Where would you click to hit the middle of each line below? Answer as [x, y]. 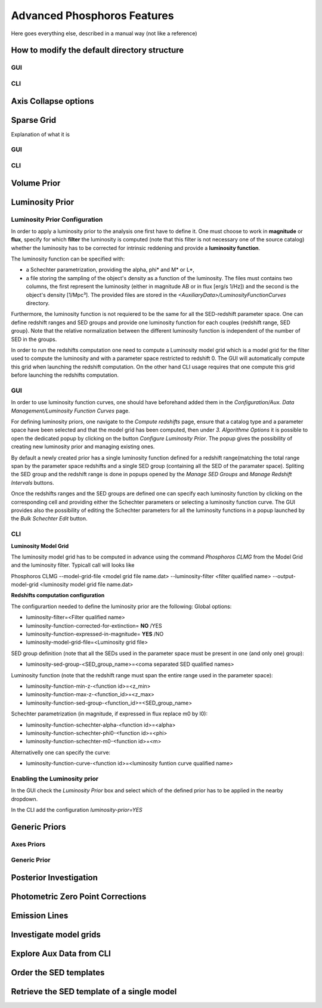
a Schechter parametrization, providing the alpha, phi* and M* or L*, [110, 270]
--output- [284, 576]
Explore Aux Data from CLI [61, 954]
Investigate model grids [56, 935]
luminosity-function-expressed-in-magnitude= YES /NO [95, 634]
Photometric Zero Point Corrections [79, 897]
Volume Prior [36, 183]
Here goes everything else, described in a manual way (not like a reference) [104, 33]
